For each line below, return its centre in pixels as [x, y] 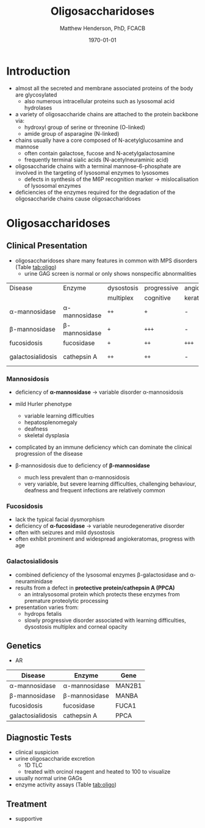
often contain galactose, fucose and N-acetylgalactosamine [99, 153]
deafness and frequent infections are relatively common [95, 490]
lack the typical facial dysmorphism [60, 519]
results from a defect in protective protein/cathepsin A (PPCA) [95, 588]
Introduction [38, 71]
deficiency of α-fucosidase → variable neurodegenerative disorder [100, 526]
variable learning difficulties [59, 416]
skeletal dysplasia [47, 435]
